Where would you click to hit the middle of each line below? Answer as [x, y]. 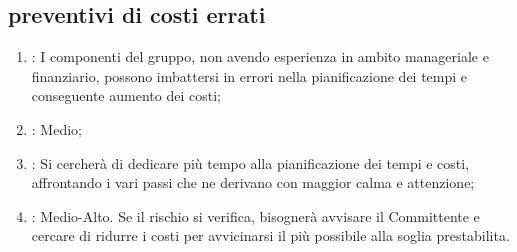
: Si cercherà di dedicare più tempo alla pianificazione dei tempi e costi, [250, 162]
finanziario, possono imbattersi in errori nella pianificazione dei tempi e [249, 75]
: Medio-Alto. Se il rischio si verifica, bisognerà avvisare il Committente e [255, 215]
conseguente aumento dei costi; [126, 95]
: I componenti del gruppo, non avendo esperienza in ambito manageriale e [260, 56]
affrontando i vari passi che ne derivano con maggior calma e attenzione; [253, 182]
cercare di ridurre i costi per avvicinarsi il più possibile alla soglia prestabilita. [270, 235]
